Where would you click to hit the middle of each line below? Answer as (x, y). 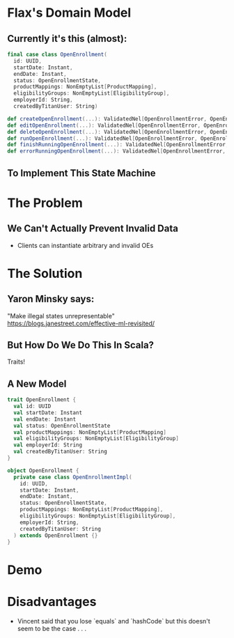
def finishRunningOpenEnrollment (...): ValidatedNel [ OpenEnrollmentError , (118, 145)
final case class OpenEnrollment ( (57, 54)
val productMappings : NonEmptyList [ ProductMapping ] (90, 432)
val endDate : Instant (45, 419)
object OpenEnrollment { (43, 470)
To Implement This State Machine (81, 173)
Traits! (16, 362)
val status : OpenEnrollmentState (62, 426)
